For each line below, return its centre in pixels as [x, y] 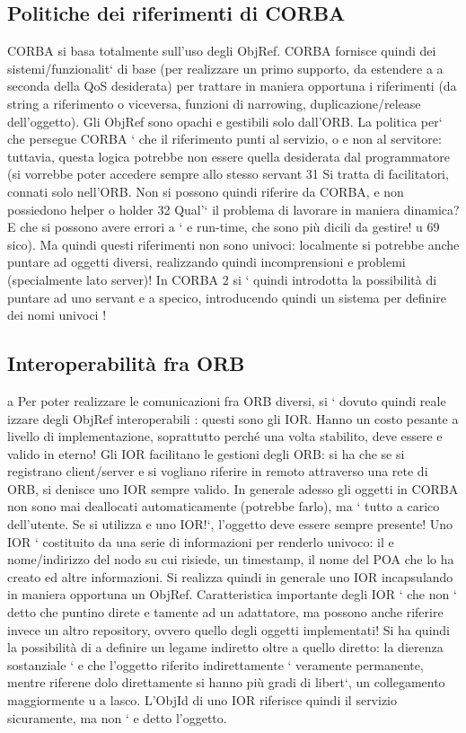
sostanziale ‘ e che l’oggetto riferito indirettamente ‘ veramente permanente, [215, 664]
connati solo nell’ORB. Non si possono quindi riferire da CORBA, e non [206, 191]
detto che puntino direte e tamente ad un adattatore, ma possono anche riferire [225, 612]
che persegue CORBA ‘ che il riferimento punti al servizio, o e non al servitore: [224, 139]
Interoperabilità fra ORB [126, 363]
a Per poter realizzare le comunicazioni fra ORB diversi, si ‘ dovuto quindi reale [227, 400]
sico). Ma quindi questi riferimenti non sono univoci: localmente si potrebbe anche [233, 244]
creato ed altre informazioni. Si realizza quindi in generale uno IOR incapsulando [230, 576]
